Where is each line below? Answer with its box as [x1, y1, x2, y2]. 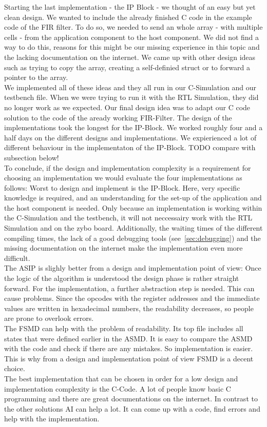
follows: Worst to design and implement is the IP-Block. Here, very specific [4, 182, 240, 193]
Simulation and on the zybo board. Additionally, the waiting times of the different [4, 222, 263, 233]
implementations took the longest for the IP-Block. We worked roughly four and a [4, 122, 263, 133]
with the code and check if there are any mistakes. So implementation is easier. [4, 343, 253, 354]
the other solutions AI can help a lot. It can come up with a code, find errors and [4, 403, 260, 414]
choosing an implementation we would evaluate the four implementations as [4, 172, 242, 183]
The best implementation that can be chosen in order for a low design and [4, 373, 238, 383]
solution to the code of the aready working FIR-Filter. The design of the [4, 112, 232, 123]
